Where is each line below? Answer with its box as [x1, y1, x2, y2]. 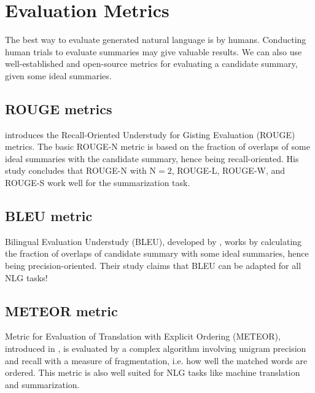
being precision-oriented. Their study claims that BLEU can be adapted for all [5, 259, 301, 272]
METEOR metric [5, 301, 118, 320]
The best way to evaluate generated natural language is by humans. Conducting [5, 33, 306, 46]
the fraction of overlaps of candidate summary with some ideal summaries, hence [5, 247, 309, 260]
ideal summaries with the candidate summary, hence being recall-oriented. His [5, 152, 299, 165]
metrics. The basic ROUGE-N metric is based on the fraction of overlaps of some [5, 140, 310, 153]
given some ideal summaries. [5, 69, 112, 82]
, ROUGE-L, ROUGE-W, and [171, 164, 286, 177]
